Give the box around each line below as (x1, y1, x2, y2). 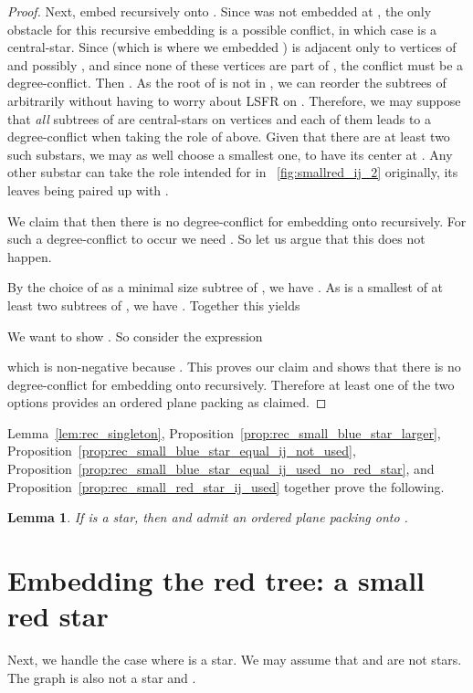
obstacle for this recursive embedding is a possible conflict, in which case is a (7, 19, 437, 38)
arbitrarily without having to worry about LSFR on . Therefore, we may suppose (7, 90, 461, 110)
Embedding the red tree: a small (7, 562, 425, 599)
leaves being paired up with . (7, 180, 169, 199)
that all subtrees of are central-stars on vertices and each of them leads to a (7, 109, 431, 128)
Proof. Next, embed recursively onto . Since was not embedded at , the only (7, 2, 432, 20)
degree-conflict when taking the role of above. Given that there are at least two (7, 127, 450, 146)
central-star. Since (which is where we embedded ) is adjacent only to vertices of (7, 37, 457, 57)
